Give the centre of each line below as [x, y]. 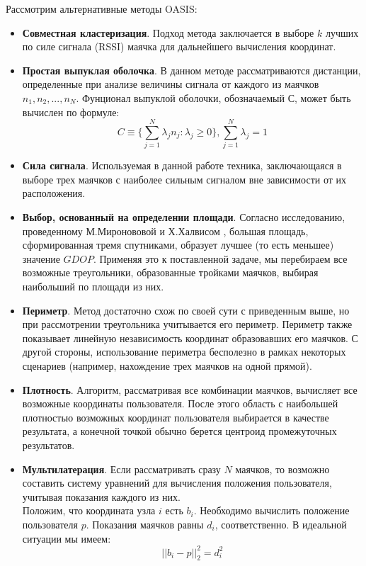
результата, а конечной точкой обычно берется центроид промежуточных [179, 431]
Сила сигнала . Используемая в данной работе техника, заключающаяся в [182, 165]
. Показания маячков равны [145, 524]
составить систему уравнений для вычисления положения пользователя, [177, 483]
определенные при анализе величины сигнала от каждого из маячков [171, 84]
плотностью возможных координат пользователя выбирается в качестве [176, 417]
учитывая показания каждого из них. [101, 496]
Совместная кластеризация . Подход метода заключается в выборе [168, 32]
